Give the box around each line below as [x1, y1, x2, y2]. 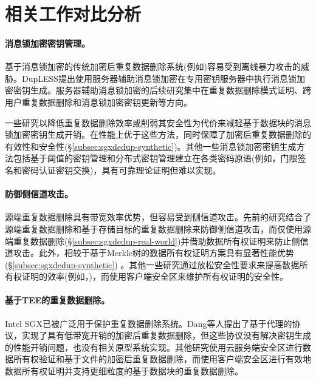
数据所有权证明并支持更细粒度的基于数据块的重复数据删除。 [5, 365, 243, 377]
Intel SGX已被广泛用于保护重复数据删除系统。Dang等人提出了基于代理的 [5, 317, 292, 329]
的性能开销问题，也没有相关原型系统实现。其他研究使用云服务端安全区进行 [5, 340, 303, 353]
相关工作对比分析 [5, 1, 142, 26]
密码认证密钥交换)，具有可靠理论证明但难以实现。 [21, 163, 221, 176]
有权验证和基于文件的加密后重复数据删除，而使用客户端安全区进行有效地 [21, 352, 311, 365]
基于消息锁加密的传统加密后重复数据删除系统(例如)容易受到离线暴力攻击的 [5, 60, 301, 73]
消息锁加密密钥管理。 [5, 36, 90, 49]
